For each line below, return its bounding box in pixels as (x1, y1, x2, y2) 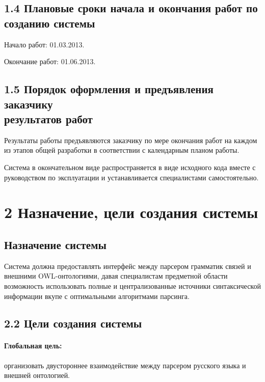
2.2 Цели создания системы (4, 315, 142, 331)
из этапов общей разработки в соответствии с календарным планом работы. (4, 145, 240, 155)
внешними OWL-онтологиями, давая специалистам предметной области (4, 270, 228, 281)
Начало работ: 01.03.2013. (4, 39, 85, 49)
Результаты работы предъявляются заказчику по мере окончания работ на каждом (4, 134, 257, 145)
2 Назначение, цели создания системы (4, 202, 258, 223)
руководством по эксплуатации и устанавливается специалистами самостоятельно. (4, 172, 259, 182)
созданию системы (4, 15, 95, 31)
